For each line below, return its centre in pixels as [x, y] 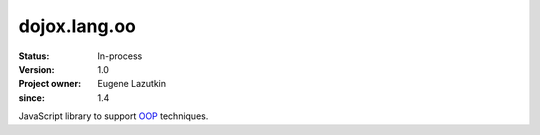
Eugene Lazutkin [132, 84]
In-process [120, 56]
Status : [34, 56]
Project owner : [50, 84]
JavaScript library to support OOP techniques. [113, 116]
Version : [36, 69]
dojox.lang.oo [77, 26]
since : [31, 97]
